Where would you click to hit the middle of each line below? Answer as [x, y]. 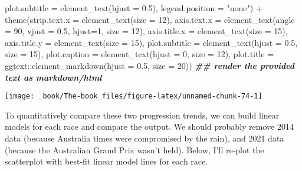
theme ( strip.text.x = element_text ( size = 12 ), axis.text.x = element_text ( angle [150, 19]
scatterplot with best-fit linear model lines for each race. [106, 161]
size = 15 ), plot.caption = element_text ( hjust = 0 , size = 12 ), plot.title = [139, 54]
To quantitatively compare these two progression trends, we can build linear [142, 115]
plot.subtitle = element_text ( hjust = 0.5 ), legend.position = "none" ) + [134, 8]
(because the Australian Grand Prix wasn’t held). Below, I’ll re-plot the [134, 149]
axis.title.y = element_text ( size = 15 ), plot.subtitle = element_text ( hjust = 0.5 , [151, 42]
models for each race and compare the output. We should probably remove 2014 [149, 126]
